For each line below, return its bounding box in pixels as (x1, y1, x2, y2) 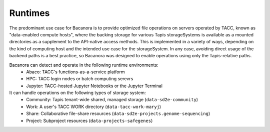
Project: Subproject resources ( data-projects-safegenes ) (26, 118, 153, 124)
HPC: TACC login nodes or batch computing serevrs (26, 76, 133, 82)
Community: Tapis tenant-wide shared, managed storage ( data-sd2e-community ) (26, 97, 198, 103)
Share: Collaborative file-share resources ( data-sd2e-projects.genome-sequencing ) (26, 111, 210, 117)
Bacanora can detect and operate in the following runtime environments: (9, 62, 158, 68)
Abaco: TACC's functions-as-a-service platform (26, 69, 125, 75)
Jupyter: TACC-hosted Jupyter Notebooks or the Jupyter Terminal (26, 83, 162, 89)
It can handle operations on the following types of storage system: (9, 90, 146, 96)
